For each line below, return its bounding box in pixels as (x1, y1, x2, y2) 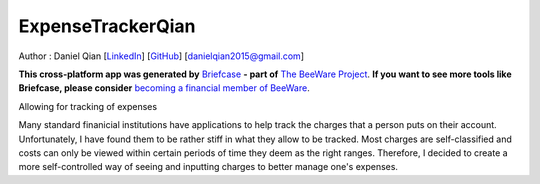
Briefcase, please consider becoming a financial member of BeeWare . (18, 82, 310, 94)
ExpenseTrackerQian (18, 15, 196, 37)
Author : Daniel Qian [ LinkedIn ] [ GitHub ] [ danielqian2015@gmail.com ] (18, 50, 305, 62)
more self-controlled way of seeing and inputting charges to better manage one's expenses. (18, 161, 399, 173)
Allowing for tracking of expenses (18, 100, 158, 112)
